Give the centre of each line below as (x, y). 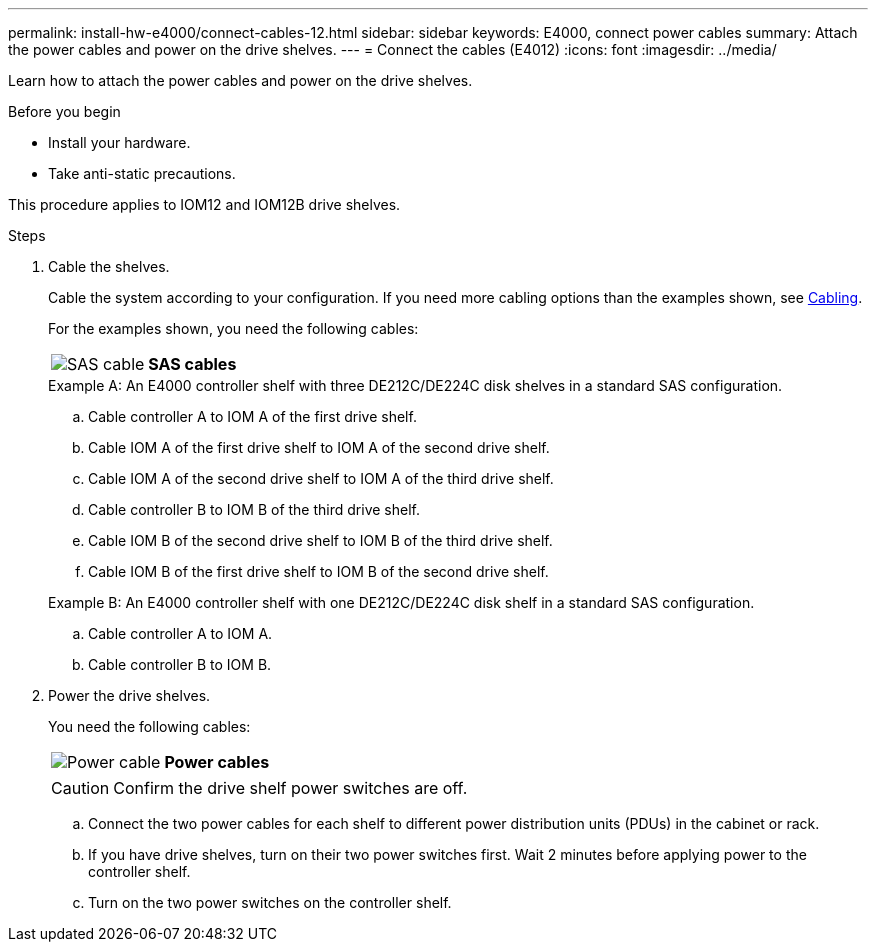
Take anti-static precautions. (142, 173)
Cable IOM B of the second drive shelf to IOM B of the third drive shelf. (320, 540)
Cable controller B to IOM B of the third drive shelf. (254, 509)
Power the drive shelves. (129, 695)
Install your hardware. (119, 142)
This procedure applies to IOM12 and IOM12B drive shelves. (204, 204)
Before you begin (64, 111)
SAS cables (192, 364)
